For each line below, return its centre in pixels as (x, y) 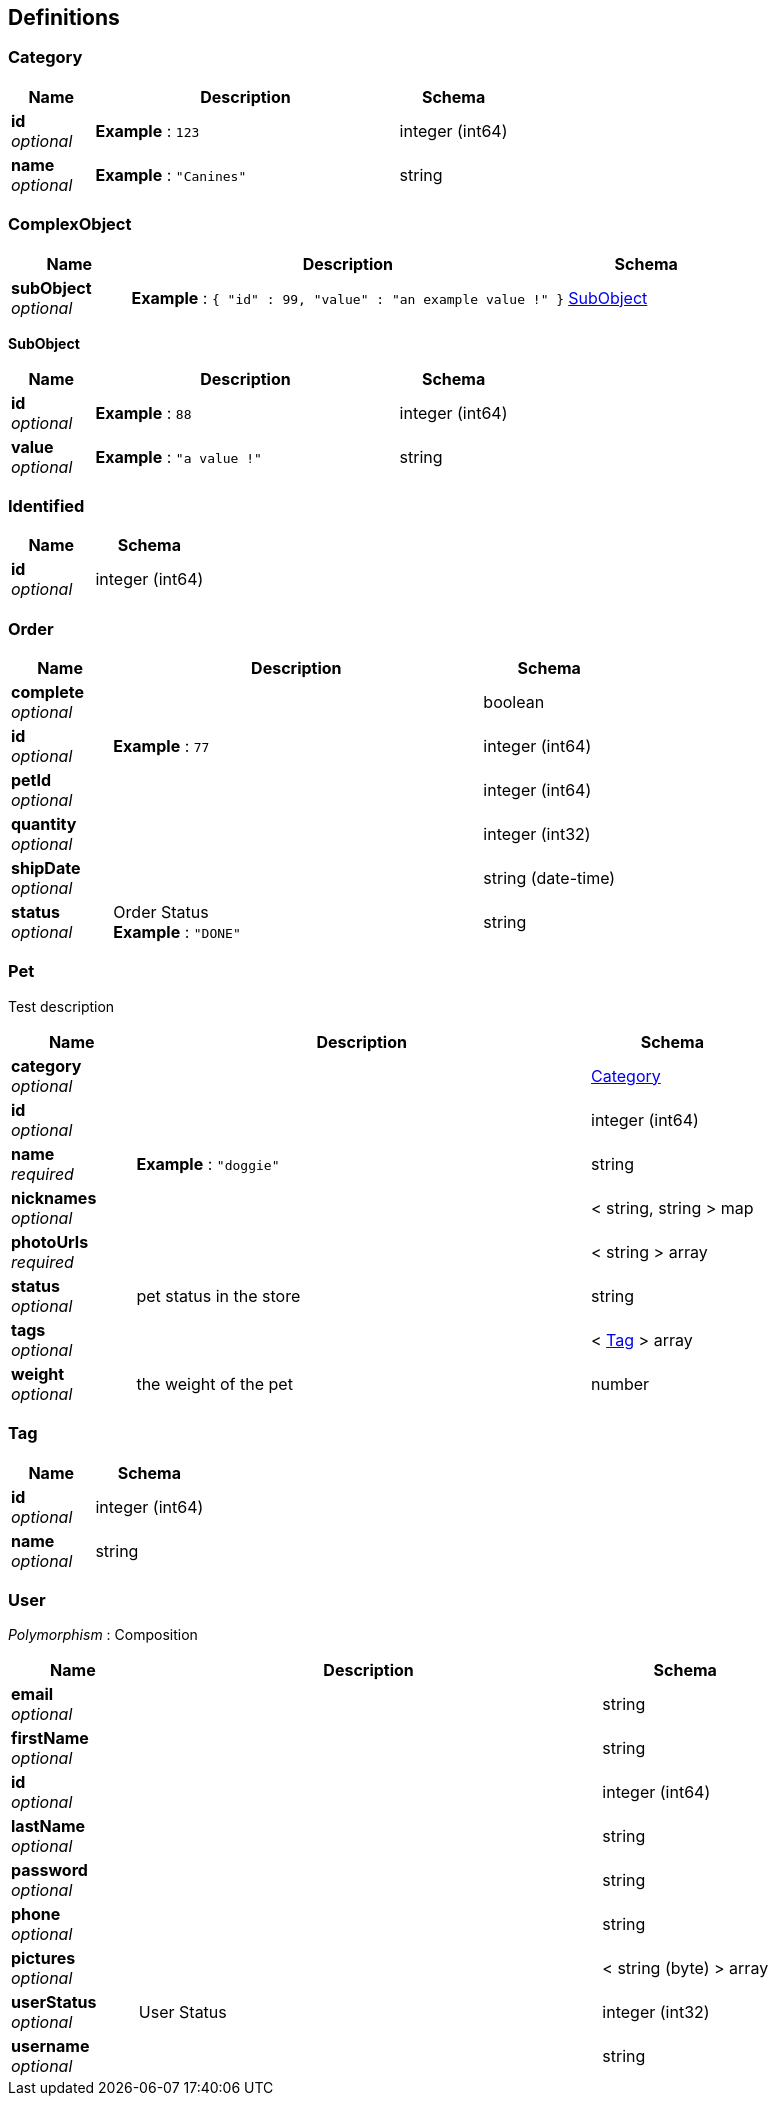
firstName (50, 1738)
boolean (514, 702)
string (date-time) (549, 878)
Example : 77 (161, 746)
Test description (61, 1006)
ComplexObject (70, 224)
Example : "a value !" (178, 456)
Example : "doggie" (208, 1163)
